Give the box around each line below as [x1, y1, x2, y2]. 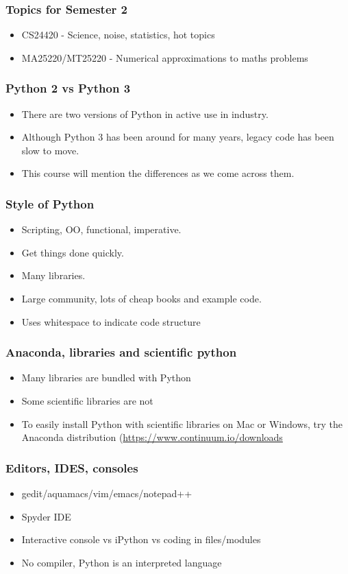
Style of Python [5, 195, 95, 212]
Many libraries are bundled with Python [21, 370, 191, 385]
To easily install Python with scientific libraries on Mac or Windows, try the [21, 416, 343, 431]
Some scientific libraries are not [21, 394, 153, 407]
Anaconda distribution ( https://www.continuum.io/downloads [21, 430, 283, 444]
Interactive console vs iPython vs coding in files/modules [21, 532, 261, 547]
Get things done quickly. [21, 245, 124, 259]
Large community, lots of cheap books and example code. [21, 291, 262, 305]
